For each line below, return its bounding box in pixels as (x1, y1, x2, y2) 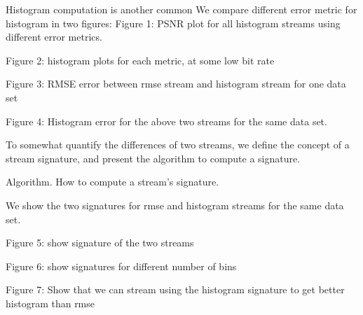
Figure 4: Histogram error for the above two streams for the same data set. (6, 113, 327, 128)
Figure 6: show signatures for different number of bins (6, 258, 237, 273)
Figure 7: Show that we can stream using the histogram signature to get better (6, 282, 345, 297)
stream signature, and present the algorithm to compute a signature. (6, 150, 301, 165)
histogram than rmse (6, 295, 95, 310)
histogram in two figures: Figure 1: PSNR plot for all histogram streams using (6, 15, 341, 30)
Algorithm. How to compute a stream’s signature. (6, 174, 219, 189)
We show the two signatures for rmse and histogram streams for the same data (6, 197, 344, 212)
